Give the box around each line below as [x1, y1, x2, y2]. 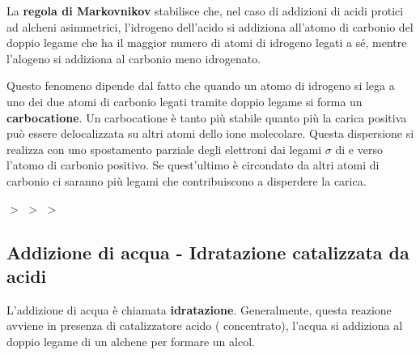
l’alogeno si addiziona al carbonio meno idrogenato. [6, 49, 261, 66]
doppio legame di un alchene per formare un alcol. [6, 332, 255, 349]
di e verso [335, 140, 383, 157]
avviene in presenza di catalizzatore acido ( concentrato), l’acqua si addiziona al [6, 317, 403, 334]
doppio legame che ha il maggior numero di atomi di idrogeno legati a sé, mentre [6, 34, 407, 51]
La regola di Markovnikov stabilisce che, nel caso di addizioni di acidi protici [6, 2, 404, 19]
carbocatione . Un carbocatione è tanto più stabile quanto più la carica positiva [6, 109, 407, 126]
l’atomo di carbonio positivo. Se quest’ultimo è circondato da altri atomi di [6, 156, 380, 173]
